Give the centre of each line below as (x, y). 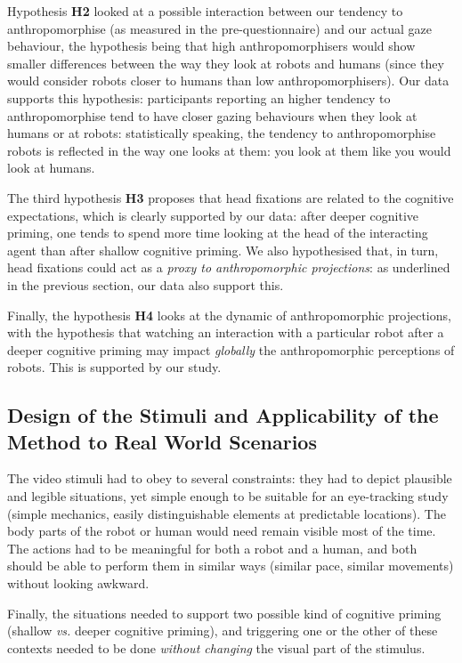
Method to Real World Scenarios (162, 441)
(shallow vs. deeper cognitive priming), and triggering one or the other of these (223, 631)
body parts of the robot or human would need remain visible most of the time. (222, 531)
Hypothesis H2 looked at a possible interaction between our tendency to (205, 11)
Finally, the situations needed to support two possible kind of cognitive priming (224, 613)
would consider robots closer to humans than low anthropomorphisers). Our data (228, 81)
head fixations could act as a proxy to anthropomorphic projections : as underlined (229, 267)
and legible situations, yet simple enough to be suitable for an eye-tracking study (228, 496)
